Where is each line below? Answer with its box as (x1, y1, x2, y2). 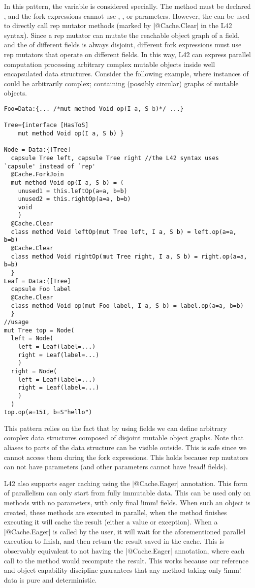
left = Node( (11, 335, 54, 342)
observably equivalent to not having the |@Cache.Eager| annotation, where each (4, 546, 245, 555)
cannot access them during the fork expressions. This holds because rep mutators (4, 452, 249, 462)
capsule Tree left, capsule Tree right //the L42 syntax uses (11, 154, 219, 162)
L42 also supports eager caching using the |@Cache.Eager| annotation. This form (4, 478, 248, 488)
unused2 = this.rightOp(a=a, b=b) (18, 196, 131, 203)
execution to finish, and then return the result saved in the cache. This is (4, 536, 224, 546)
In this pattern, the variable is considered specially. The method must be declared (4, 1, 251, 11)
